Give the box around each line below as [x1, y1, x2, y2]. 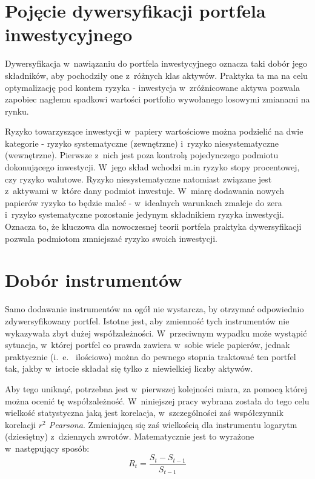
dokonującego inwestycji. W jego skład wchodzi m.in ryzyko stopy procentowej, [5, 161, 300, 173]
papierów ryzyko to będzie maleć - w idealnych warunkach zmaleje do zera [5, 196, 282, 209]
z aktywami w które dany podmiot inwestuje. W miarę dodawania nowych [5, 184, 284, 197]
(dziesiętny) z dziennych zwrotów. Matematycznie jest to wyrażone [5, 430, 254, 443]
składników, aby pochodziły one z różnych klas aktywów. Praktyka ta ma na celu [5, 69, 308, 81]
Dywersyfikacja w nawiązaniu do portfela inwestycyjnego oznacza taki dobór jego [5, 57, 308, 70]
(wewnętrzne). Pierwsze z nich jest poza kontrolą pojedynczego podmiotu [5, 149, 279, 161]
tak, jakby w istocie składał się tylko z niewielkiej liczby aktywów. [5, 362, 253, 375]
